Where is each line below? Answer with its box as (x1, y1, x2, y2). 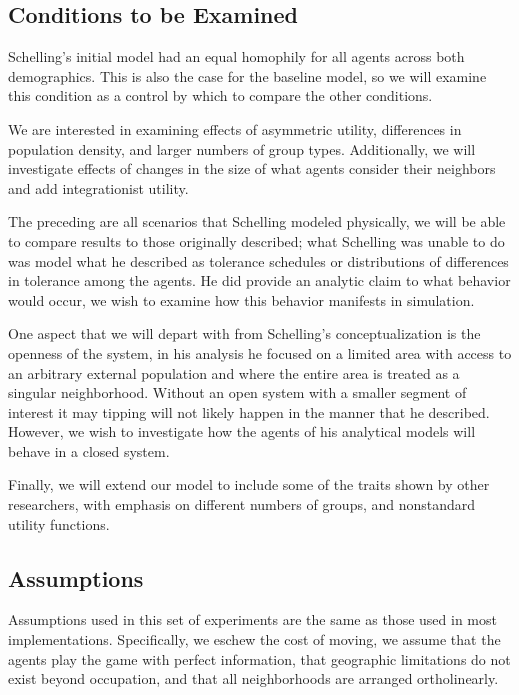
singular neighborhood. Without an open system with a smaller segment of (8, 382, 467, 403)
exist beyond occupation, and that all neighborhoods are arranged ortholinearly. (8, 668, 499, 689)
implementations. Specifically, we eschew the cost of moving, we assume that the (8, 629, 501, 650)
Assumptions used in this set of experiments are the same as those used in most (8, 609, 497, 630)
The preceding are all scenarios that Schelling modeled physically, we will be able (8, 211, 506, 232)
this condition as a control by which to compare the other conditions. (8, 85, 433, 106)
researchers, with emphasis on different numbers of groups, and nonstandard (8, 494, 476, 515)
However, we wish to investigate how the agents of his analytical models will (8, 421, 476, 442)
